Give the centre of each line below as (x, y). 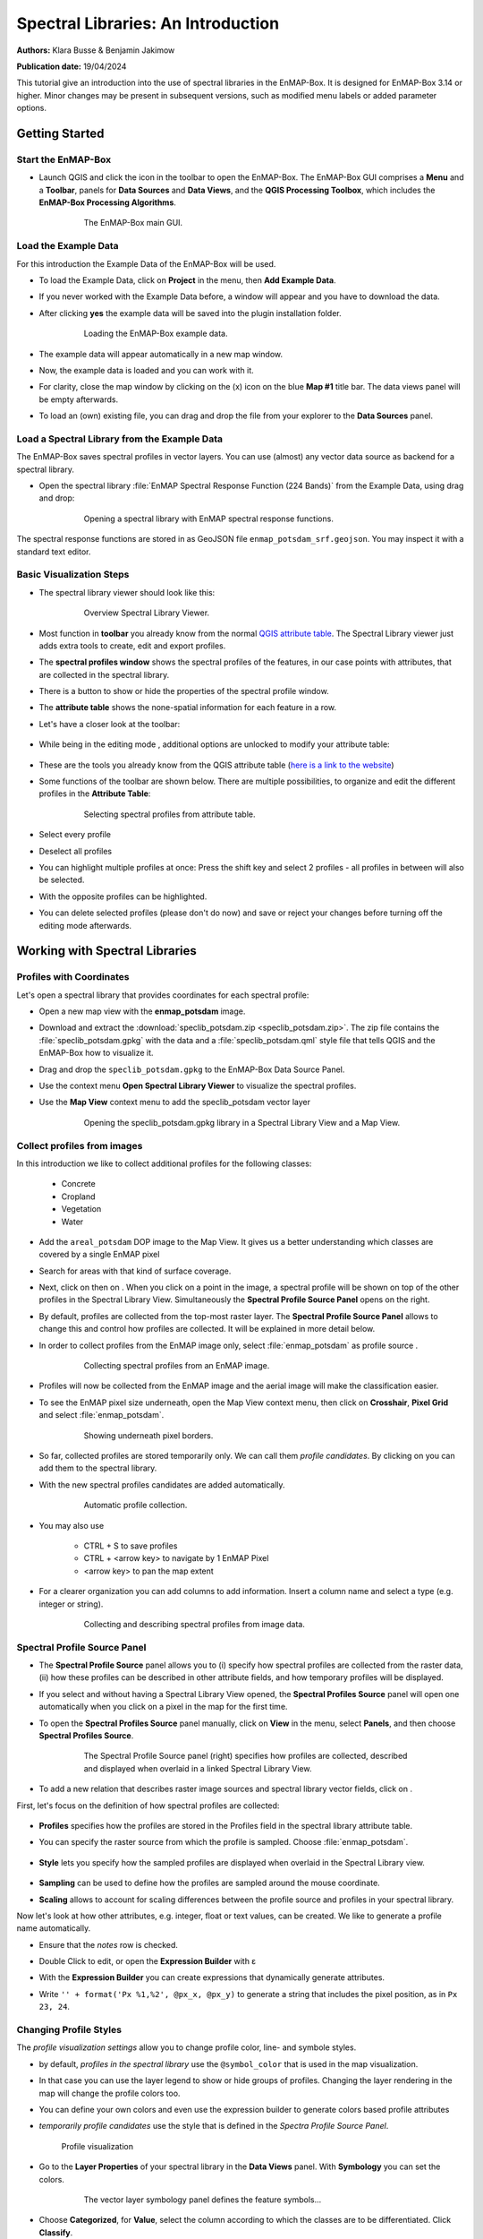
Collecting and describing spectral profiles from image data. (195, 1624)
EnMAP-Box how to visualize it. (96, 1053)
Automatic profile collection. (136, 1506)
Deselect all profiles (75, 851)
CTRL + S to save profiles (131, 1546)
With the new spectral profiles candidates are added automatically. (162, 1484)
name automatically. (54, 1928)
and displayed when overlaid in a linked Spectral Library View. (198, 1768)
